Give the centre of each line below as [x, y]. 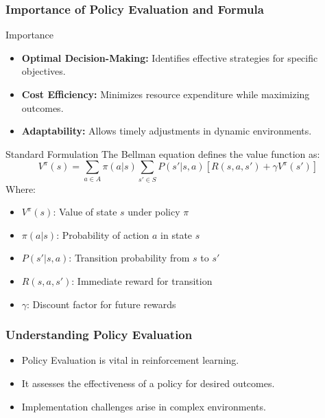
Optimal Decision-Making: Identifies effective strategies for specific [170, 57]
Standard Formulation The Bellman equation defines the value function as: [163, 153]
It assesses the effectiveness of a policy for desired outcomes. [148, 383]
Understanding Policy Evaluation [99, 335]
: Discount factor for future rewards [101, 304]
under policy [154, 212]
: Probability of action [103, 234]
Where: [21, 188]
